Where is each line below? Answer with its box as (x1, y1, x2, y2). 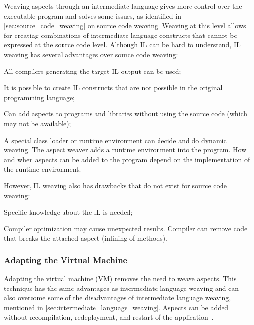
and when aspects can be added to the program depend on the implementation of (4, 154, 250, 164)
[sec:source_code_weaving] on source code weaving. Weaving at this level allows (4, 20, 246, 31)
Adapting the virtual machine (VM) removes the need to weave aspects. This (4, 273, 237, 284)
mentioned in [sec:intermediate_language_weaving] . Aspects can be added (4, 302, 229, 312)
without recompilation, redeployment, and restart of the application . (4, 312, 214, 322)
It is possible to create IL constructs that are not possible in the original (4, 82, 222, 93)
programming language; (4, 92, 75, 102)
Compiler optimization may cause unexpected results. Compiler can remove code (4, 223, 248, 233)
